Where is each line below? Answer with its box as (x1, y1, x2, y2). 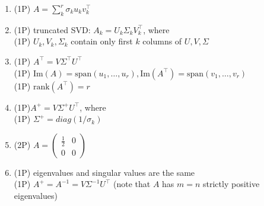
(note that (113, 178, 151, 190)
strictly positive (203, 178, 260, 190)
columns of (142, 35, 182, 47)
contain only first (71, 35, 133, 47)
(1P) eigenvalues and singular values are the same (14, 166, 195, 178)
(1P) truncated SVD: (14, 23, 91, 36)
